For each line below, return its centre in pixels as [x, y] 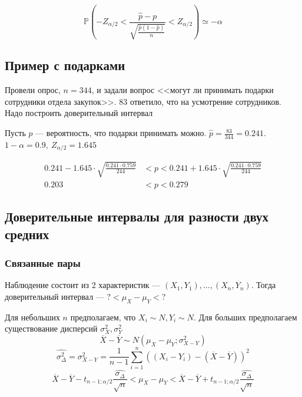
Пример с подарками [65, 65]
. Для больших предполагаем [245, 317]
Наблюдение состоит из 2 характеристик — [83, 285]
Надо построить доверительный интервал [79, 113]
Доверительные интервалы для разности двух [137, 216]
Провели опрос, [33, 90]
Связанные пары [43, 263]
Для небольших [32, 317]
